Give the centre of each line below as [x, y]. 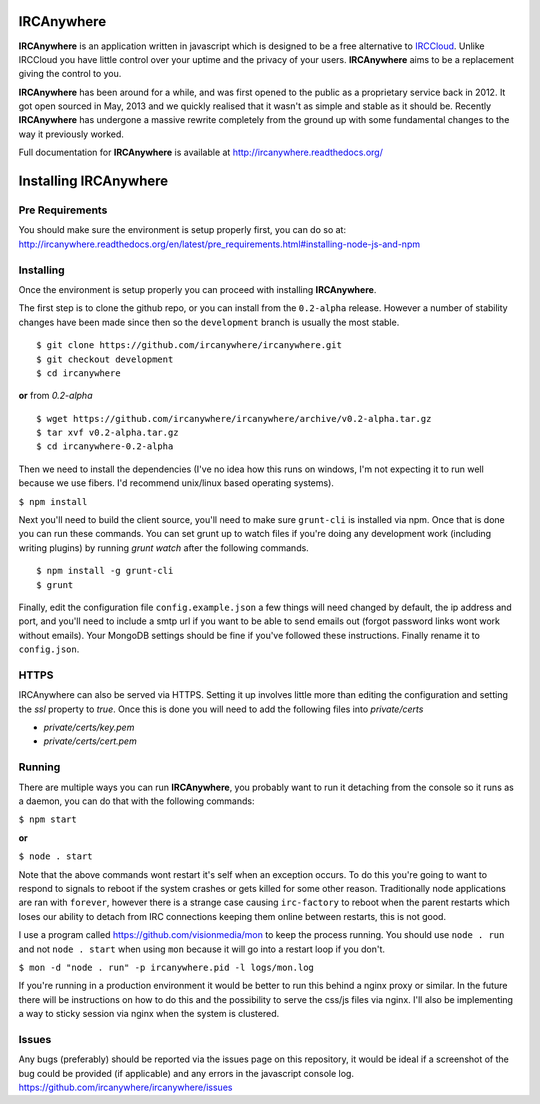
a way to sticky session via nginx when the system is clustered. [149, 1014]
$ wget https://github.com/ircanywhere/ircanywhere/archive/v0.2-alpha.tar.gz [234, 418]
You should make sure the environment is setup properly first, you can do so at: [182, 230]
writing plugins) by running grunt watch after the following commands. [163, 547]
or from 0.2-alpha [55, 396]
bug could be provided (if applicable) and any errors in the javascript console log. [186, 1073]
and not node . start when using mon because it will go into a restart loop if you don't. [201, 949]
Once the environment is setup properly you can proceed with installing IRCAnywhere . [197, 289]
